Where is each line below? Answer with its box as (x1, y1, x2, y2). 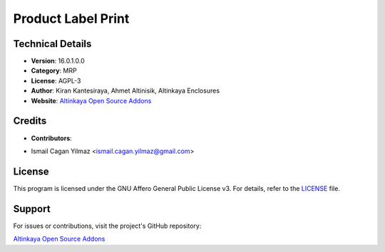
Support (13, 203, 51, 215)
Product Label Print (13, 11, 130, 26)
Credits (13, 115, 47, 127)
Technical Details (13, 38, 92, 50)
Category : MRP (31, 66, 78, 75)
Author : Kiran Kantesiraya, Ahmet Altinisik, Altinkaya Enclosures (31, 86, 220, 95)
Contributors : (31, 134, 73, 142)
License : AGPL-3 (31, 76, 81, 85)
